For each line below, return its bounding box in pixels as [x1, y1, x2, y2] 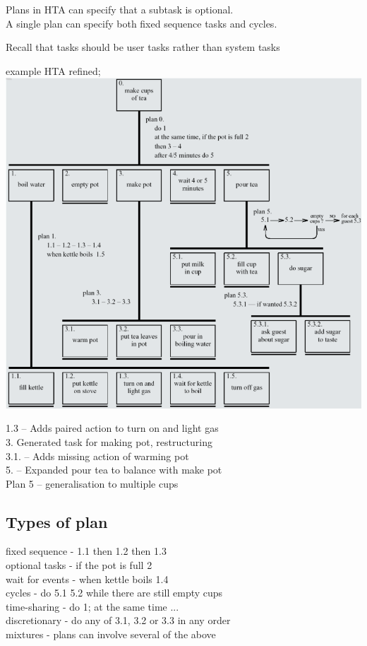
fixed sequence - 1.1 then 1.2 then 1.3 [6, 544, 167, 558]
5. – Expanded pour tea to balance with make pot [6, 462, 222, 477]
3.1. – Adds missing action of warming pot [6, 448, 189, 463]
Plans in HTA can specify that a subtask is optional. [6, 2, 234, 16]
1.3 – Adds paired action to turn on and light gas [6, 421, 219, 435]
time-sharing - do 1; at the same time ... [6, 599, 179, 613]
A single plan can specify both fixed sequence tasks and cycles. [6, 16, 277, 30]
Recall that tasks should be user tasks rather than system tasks [6, 40, 280, 54]
